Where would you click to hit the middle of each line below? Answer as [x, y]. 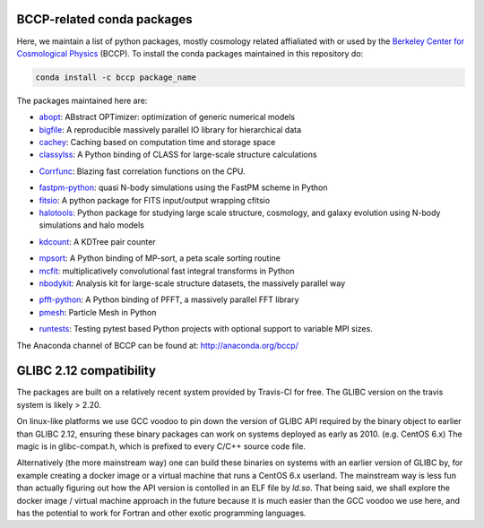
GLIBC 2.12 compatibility [86, 371]
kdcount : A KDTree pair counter [97, 241]
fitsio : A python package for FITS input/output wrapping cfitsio [155, 200]
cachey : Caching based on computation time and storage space [157, 143]
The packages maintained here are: [82, 100]
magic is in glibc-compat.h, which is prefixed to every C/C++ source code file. [161, 446]
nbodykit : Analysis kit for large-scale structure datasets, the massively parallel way [192, 283]
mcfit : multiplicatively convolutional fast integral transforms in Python [167, 271]
